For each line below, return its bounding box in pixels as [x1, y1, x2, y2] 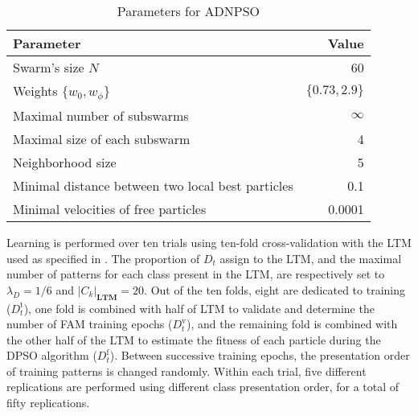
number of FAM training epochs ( [6, 315, 173, 332]
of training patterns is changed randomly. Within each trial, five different [6, 362, 367, 379]
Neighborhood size [13, 152, 117, 171]
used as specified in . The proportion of [6, 249, 200, 266]
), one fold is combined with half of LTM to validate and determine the [23, 299, 375, 316]
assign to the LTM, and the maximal [219, 249, 402, 266]
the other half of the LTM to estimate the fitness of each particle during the [6, 331, 381, 348]
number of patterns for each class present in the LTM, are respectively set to [6, 266, 385, 282]
